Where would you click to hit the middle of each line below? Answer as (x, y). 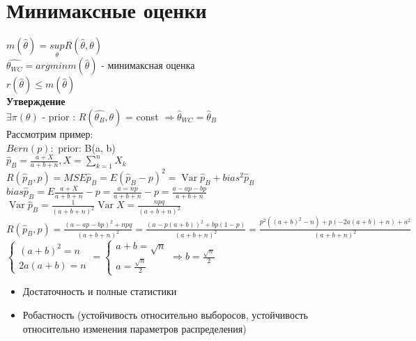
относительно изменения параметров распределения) (134, 328)
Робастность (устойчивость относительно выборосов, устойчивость (165, 314)
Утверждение (36, 101)
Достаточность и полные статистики (100, 291)
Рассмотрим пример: (50, 133)
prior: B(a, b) (87, 147)
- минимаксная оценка (148, 65)
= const (142, 116)
